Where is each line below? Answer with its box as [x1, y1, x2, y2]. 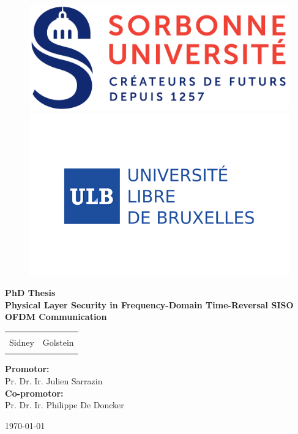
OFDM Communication [5, 310, 107, 323]
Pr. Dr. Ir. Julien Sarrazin [5, 374, 103, 387]
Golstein [42, 336, 74, 349]
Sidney [9, 336, 34, 349]
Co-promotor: [5, 386, 64, 399]
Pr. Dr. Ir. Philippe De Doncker [5, 398, 124, 411]
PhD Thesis [5, 286, 56, 299]
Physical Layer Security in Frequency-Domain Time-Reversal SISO [5, 298, 294, 311]
